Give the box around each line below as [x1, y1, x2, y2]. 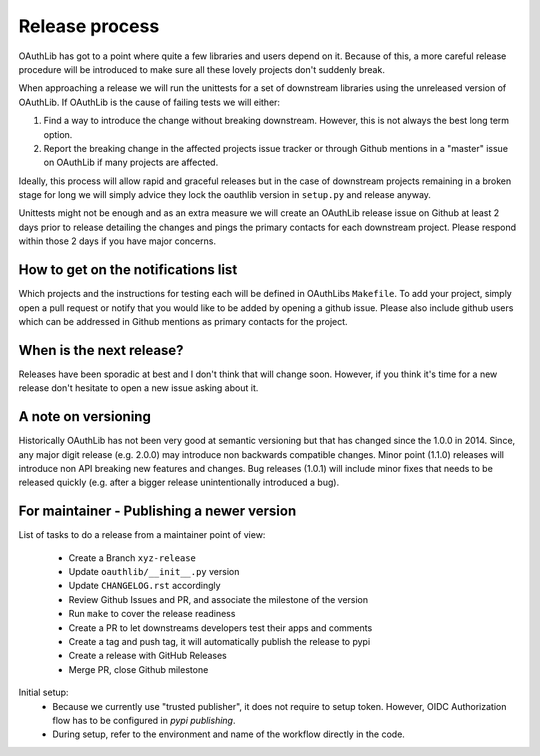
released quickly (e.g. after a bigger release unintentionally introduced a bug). [18, 476, 340, 489]
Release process [18, 15, 160, 37]
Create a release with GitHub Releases [68, 650, 227, 662]
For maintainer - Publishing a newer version [18, 503, 297, 520]
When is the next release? [18, 341, 184, 359]
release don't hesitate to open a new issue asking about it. [18, 382, 259, 394]
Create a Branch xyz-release [68, 551, 197, 564]
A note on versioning [18, 408, 152, 425]
